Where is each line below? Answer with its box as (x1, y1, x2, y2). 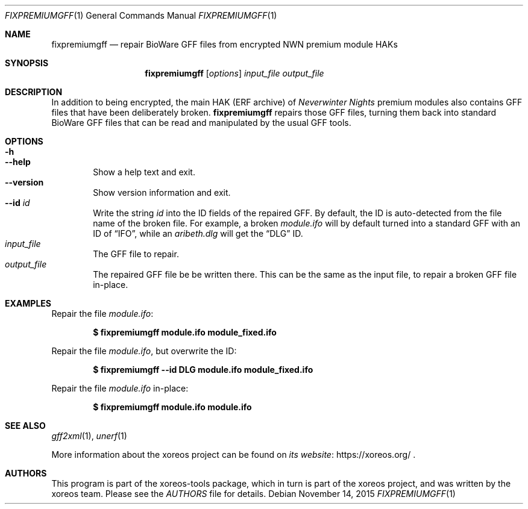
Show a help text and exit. (93, 167, 195, 177)
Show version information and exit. (93, 187, 231, 198)
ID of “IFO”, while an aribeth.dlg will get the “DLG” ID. (93, 228, 303, 239)
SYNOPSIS (5, 58, 49, 68)
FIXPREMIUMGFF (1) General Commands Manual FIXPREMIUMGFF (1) (5, 10, 277, 20)
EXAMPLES (5, 298, 51, 308)
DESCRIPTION (5, 87, 63, 97)
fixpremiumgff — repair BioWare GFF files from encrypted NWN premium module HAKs (51, 39, 398, 49)
